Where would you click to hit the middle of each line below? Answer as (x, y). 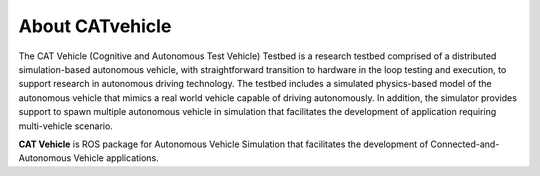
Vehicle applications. (116, 158)
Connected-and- (465, 144)
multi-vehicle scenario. (66, 126)
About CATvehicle (95, 26)
